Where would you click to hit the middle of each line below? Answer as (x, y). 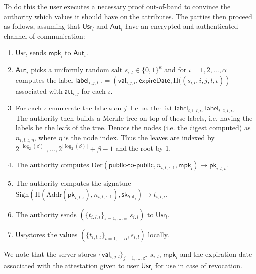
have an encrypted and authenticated (182, 26)
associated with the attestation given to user (72, 265)
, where (45, 137)
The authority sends (46, 214)
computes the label (44, 80)
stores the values (53, 234)
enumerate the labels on (85, 108)
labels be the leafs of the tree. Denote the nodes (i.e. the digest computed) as (133, 128)
